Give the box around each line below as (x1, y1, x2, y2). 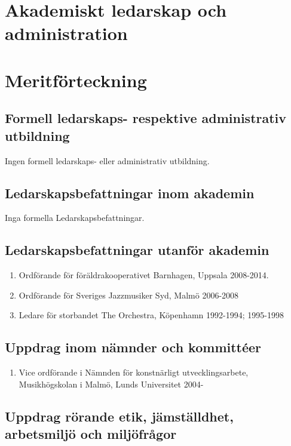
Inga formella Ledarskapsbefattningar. (5, 211, 145, 224)
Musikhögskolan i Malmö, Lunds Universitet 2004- (19, 377, 204, 390)
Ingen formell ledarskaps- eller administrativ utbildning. (5, 154, 210, 167)
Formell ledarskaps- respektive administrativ (5, 109, 287, 127)
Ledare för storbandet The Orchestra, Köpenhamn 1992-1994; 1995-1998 (19, 309, 284, 321)
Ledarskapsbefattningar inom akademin (5, 183, 255, 202)
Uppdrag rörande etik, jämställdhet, (5, 407, 234, 425)
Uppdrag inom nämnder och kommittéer (5, 338, 262, 356)
